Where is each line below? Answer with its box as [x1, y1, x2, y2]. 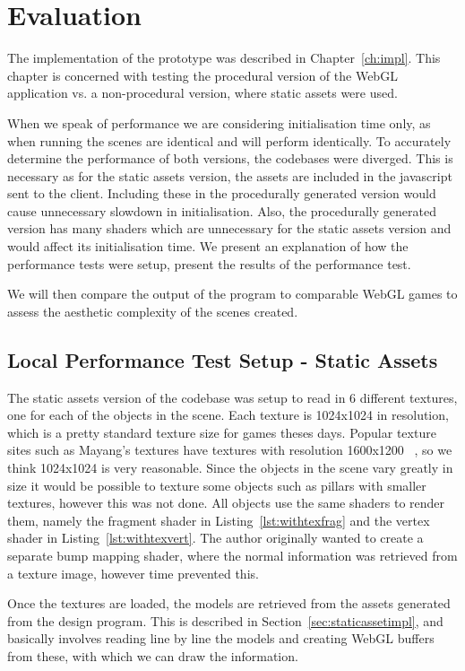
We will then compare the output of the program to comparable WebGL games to [7, 284, 458, 303]
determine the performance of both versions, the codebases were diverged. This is [7, 149, 453, 168]
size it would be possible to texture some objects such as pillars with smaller [7, 475, 426, 494]
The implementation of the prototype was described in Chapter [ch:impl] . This [7, 48, 441, 67]
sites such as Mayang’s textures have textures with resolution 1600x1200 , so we [7, 440, 452, 459]
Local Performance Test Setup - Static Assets [7, 345, 438, 373]
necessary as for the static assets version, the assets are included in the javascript [7, 166, 452, 185]
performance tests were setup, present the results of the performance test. [7, 254, 411, 273]
